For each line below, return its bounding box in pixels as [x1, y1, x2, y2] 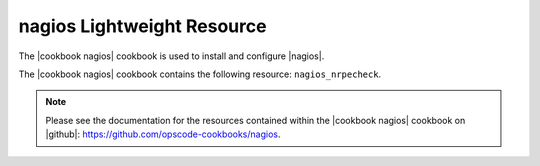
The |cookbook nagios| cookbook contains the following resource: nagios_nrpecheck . [18, 68, 382, 80]
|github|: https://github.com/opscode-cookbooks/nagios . [45, 128, 281, 140]
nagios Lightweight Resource [18, 15, 267, 37]
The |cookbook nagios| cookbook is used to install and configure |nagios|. [18, 50, 325, 62]
